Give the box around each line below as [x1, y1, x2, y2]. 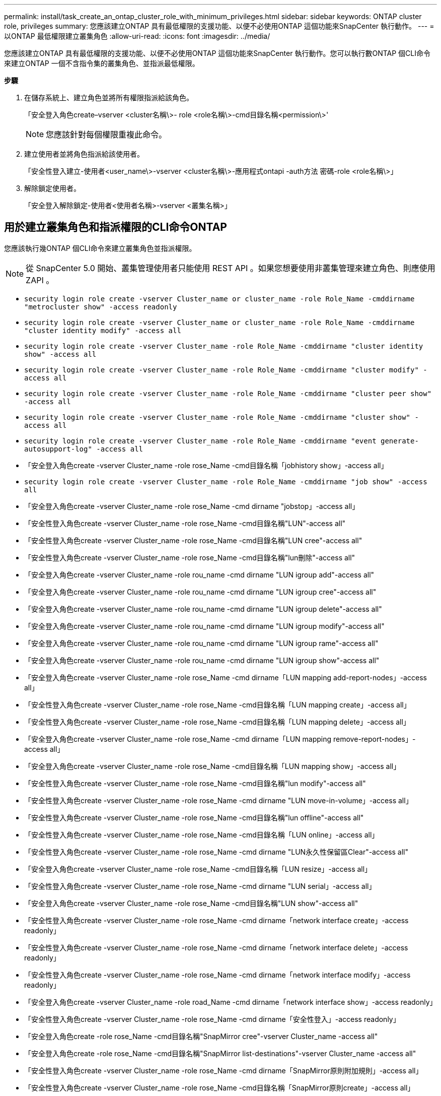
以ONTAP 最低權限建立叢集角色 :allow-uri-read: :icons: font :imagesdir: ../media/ [4, 32, 270, 40]
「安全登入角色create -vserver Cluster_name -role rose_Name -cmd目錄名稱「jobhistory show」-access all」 [24, 461, 388, 470]
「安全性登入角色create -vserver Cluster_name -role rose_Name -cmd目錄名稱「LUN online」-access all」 [24, 830, 379, 839]
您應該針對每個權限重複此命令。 [46, 130, 167, 140]
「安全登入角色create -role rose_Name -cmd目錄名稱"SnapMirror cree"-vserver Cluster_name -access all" [24, 1031, 378, 1041]
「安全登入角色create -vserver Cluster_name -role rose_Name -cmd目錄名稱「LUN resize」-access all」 [24, 864, 372, 873]
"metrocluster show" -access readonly [24, 302, 177, 311]
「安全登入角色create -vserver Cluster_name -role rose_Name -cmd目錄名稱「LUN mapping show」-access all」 [24, 761, 401, 770]
